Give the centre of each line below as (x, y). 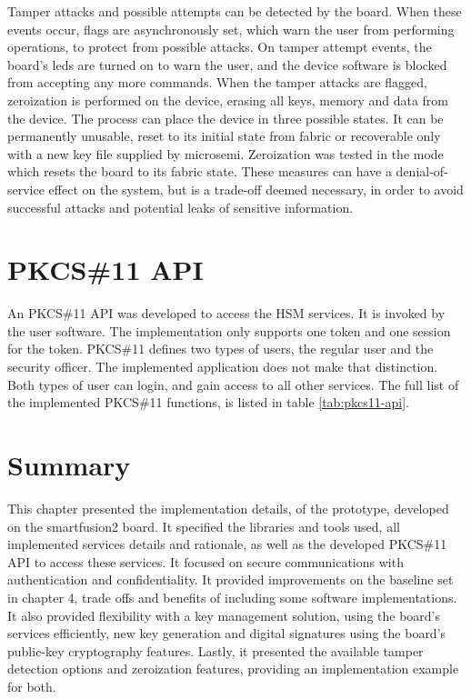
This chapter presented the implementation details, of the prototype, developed (228, 508)
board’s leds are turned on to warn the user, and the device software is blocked (227, 64)
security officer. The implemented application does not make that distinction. (223, 367)
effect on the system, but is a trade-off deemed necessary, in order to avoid (256, 189)
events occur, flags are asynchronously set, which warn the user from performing (231, 29)
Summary (69, 464)
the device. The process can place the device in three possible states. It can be (225, 118)
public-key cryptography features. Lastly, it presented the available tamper (215, 650)
